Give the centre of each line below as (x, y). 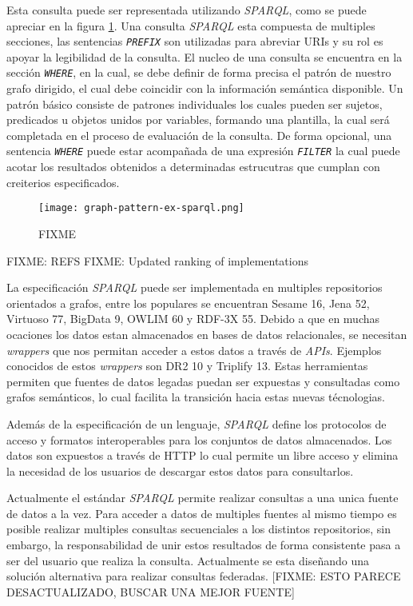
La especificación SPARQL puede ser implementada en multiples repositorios (195, 287)
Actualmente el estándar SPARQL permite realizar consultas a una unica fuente (203, 498)
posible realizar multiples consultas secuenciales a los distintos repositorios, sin (199, 529)
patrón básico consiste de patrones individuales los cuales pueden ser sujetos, (195, 104)
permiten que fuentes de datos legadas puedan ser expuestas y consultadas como (203, 381)
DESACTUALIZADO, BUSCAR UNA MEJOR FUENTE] (151, 591)
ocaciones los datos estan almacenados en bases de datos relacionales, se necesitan (207, 334)
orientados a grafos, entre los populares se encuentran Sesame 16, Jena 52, (188, 303)
